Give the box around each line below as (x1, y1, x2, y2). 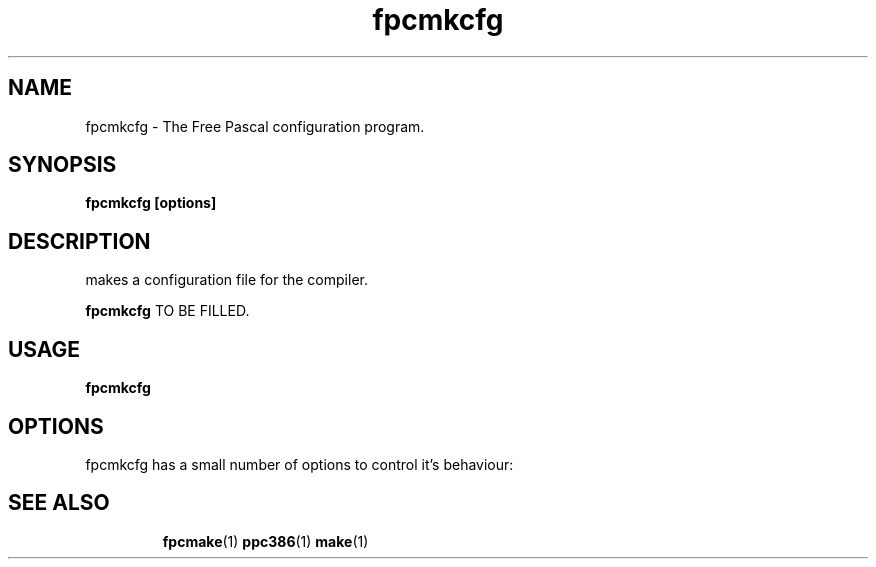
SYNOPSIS (8, 152, 117, 178)
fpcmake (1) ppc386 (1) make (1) (162, 532, 369, 550)
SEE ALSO (8, 490, 110, 516)
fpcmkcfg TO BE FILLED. (85, 302, 250, 320)
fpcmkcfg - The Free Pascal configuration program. (85, 117, 425, 135)
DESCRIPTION (8, 228, 151, 254)
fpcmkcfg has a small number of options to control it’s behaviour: (85, 455, 514, 473)
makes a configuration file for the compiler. (85, 271, 368, 289)
